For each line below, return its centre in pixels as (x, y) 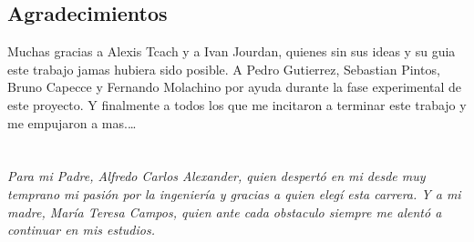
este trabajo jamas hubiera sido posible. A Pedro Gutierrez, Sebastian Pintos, (224, 69)
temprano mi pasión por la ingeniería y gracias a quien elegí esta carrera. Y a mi (234, 193)
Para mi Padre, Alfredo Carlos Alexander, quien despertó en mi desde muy (216, 176)
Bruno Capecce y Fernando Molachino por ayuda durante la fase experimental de (235, 87)
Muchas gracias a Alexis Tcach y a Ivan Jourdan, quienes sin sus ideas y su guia (232, 51)
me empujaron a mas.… (72, 122)
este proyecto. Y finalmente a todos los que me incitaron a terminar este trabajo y (237, 104)
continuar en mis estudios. (81, 230)
